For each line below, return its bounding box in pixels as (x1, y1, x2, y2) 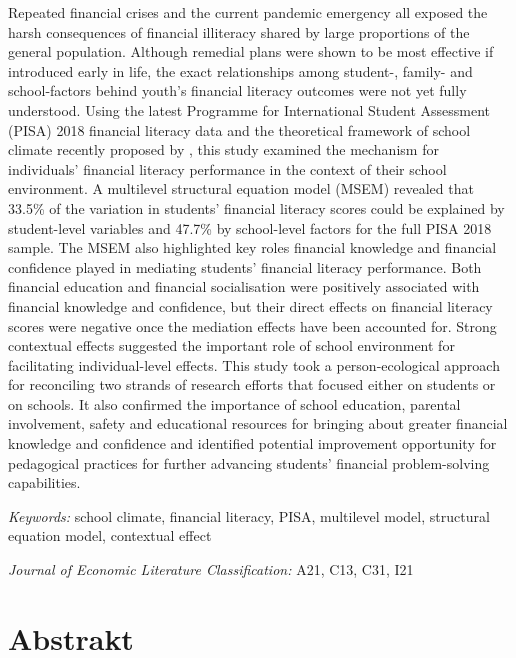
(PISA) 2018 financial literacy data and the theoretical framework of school (8, 119, 471, 140)
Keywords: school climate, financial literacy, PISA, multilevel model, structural (8, 505, 490, 526)
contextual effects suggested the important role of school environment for (8, 335, 455, 356)
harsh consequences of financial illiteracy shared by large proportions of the (8, 21, 470, 42)
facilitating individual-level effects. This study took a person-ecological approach (8, 354, 500, 375)
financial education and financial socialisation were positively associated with (8, 276, 480, 297)
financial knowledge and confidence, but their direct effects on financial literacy (8, 295, 493, 316)
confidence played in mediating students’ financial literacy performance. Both (8, 256, 482, 277)
